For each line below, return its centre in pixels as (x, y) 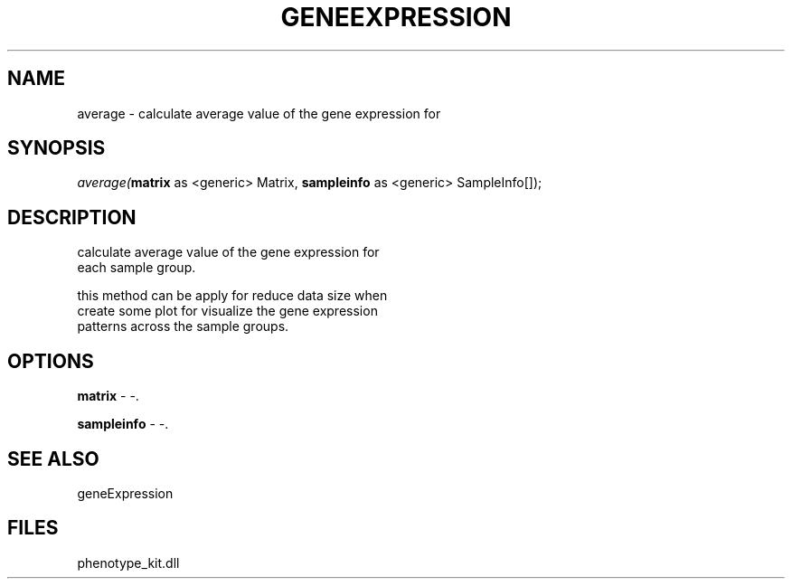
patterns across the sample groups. (183, 326)
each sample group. (137, 268)
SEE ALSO (53, 458)
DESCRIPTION (72, 217)
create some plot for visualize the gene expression (227, 311)
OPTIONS (51, 361)
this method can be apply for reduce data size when (232, 296)
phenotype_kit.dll (128, 562)
